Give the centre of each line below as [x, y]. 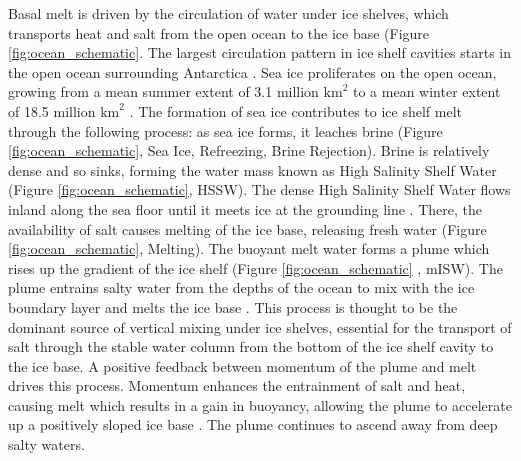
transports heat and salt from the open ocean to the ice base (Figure [219, 32]
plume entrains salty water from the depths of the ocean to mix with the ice [241, 287]
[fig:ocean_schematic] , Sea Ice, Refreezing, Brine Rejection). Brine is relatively [249, 150]
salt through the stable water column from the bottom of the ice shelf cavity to [251, 346]
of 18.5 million [52, 110]
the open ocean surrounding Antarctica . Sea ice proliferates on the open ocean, [252, 71]
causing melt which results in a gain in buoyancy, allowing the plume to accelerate [260, 404]
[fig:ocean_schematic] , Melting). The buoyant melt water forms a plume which [249, 248]
